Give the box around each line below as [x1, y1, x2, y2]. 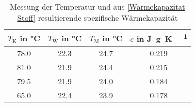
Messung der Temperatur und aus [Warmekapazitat [10, 1, 185, 12]
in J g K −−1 [136, 31, 188, 45]
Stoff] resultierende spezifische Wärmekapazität [17, 12, 178, 23]
